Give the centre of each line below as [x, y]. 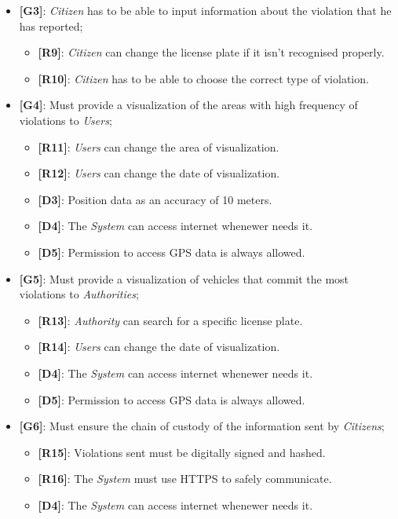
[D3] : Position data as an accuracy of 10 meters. [155, 199]
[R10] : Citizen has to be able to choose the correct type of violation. [203, 78]
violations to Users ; [66, 120]
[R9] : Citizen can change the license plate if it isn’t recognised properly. [211, 52]
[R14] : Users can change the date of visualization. [159, 347]
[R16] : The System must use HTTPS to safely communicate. [185, 479]
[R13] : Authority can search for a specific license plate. [170, 320]
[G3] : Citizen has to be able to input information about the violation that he [205, 10]
